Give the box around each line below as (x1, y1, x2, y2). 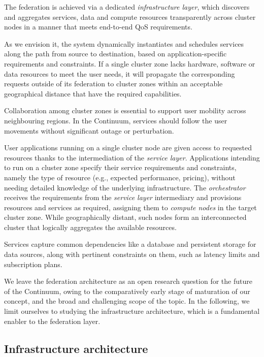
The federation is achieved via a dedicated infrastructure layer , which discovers (4, 2, 250, 12)
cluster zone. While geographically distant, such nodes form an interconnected (4, 212, 247, 222)
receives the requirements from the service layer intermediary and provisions (4, 192, 242, 203)
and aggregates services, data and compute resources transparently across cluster (4, 11, 256, 22)
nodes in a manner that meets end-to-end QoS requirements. (4, 21, 192, 32)
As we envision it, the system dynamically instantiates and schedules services (4, 38, 244, 49)
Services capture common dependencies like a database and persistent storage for (4, 239, 256, 249)
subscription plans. (4, 258, 62, 269)
